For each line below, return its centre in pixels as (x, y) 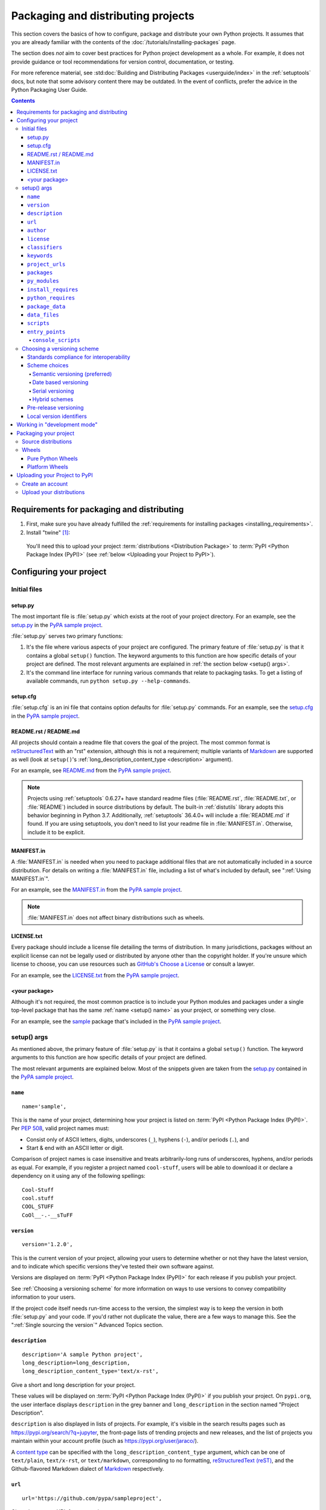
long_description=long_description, (76, 1363)
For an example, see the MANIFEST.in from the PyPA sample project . (97, 890)
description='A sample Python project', (82, 1354)
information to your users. (43, 1297)
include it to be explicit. (56, 832)
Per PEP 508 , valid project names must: (60, 1128)
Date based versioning (60, 382)
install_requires (53, 289)
